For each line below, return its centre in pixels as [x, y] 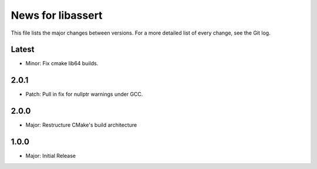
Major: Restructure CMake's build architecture [81, 125]
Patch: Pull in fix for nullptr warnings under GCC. [84, 94]
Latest [23, 50]
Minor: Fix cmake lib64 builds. [62, 63]
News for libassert [57, 15]
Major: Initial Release [51, 156]
